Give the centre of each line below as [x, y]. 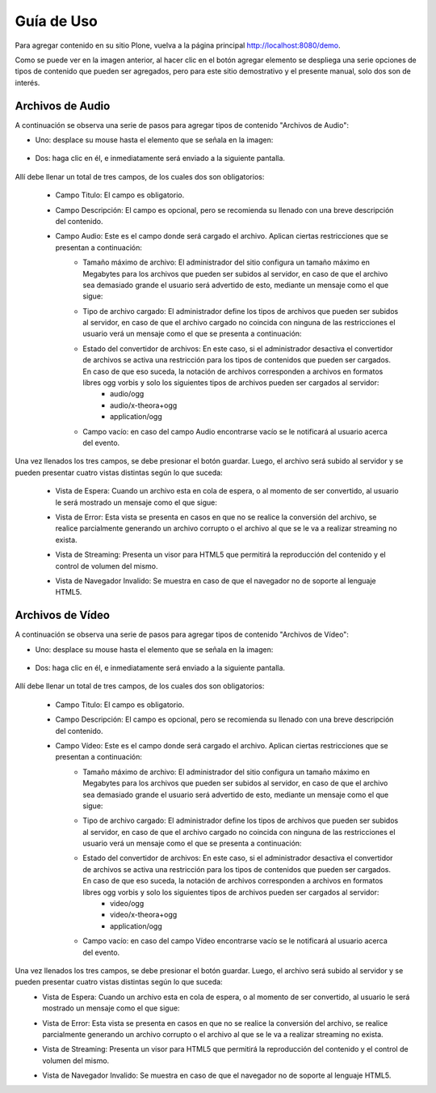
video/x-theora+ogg [144, 915]
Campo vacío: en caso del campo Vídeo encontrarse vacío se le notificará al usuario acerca [235, 941]
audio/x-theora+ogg [144, 405]
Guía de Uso [57, 21]
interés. [27, 83]
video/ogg [127, 904]
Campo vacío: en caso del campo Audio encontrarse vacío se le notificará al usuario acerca [235, 431]
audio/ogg [127, 394]
